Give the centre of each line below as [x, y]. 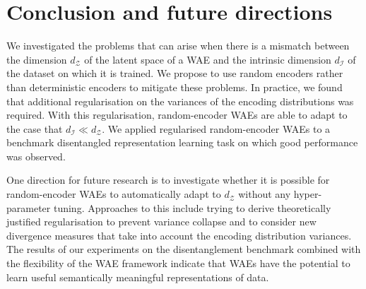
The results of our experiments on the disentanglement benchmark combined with [184, 249]
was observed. [36, 156]
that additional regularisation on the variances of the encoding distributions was [180, 101]
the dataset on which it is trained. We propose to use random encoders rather [175, 73]
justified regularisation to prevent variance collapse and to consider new [161, 222]
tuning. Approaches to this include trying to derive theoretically [192, 207]
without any [265, 194]
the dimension [37, 59]
